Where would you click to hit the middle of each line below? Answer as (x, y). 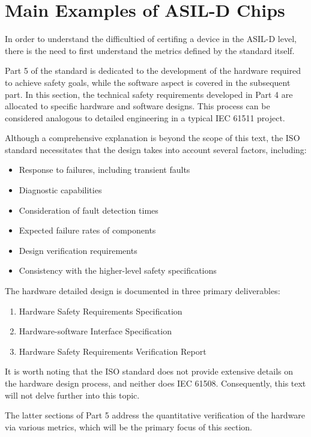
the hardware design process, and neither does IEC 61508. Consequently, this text (155, 383)
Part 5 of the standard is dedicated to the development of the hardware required (153, 71)
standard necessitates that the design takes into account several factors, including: (156, 149)
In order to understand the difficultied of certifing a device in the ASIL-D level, (151, 39)
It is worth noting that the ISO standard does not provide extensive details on (149, 371)
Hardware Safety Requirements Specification (101, 311)
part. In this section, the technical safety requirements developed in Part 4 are (149, 94)
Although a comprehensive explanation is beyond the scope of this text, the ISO (152, 138)
